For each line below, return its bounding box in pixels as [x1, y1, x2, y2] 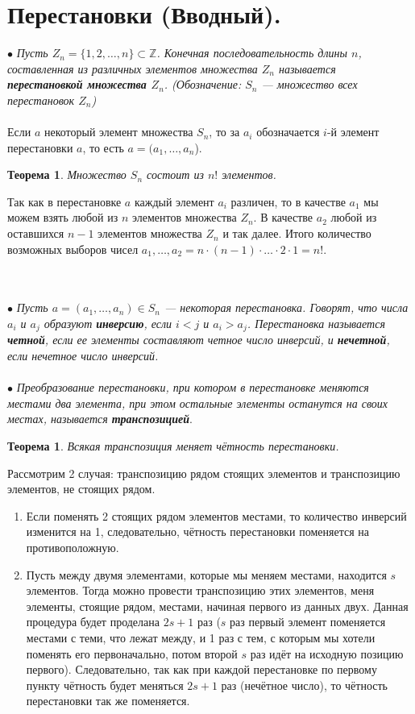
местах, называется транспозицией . [7, 410, 193, 427]
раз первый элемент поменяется [230, 613, 386, 630]
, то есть [82, 139, 124, 156]
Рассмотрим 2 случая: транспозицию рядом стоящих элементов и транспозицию [7, 464, 400, 481]
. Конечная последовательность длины [156, 44, 347, 61]
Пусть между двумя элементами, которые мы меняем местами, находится [26, 566, 387, 583]
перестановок [7, 91, 75, 108]
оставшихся [7, 225, 64, 242]
